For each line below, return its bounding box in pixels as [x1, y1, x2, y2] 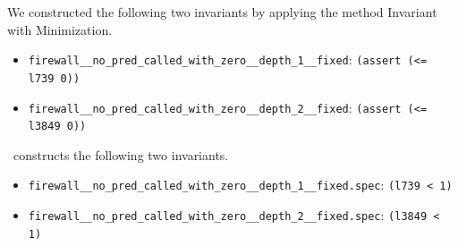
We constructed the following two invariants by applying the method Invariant [7, 3, 437, 21]
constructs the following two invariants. [13, 145, 229, 164]
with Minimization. [7, 20, 113, 38]
